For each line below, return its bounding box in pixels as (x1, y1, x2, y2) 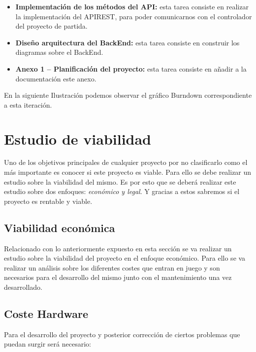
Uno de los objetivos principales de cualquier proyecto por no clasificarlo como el (4, 157, 248, 167)
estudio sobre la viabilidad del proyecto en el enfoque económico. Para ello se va (4, 253, 246, 263)
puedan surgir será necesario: (4, 339, 91, 349)
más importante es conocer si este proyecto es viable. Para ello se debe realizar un (4, 167, 252, 177)
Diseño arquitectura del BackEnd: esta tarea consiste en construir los (15, 37, 240, 47)
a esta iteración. (4, 99, 52, 110)
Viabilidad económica (4, 220, 115, 235)
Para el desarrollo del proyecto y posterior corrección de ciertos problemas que (4, 329, 240, 339)
